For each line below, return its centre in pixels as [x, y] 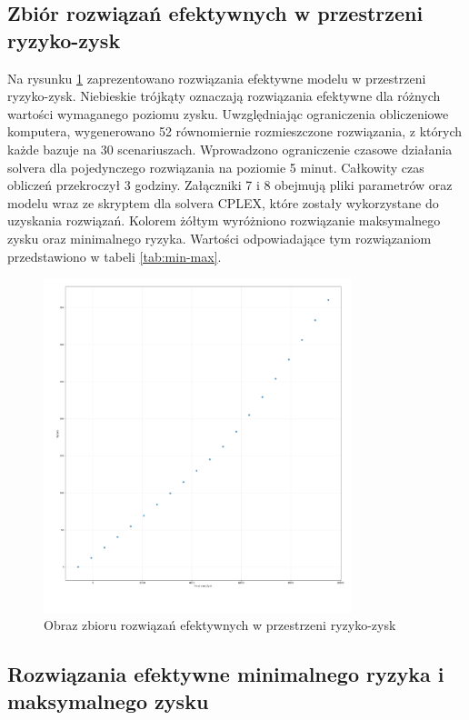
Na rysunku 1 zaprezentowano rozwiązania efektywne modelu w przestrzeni [217, 78]
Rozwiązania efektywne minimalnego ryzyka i [226, 674]
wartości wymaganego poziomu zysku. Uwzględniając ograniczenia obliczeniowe [228, 113]
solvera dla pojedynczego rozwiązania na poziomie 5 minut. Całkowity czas [216, 167]
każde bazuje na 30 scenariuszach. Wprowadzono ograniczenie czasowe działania [230, 149]
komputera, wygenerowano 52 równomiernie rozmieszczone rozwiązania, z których [235, 131]
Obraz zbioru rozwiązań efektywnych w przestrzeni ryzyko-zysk [220, 625]
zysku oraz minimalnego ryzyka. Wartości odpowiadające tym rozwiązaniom [220, 238]
